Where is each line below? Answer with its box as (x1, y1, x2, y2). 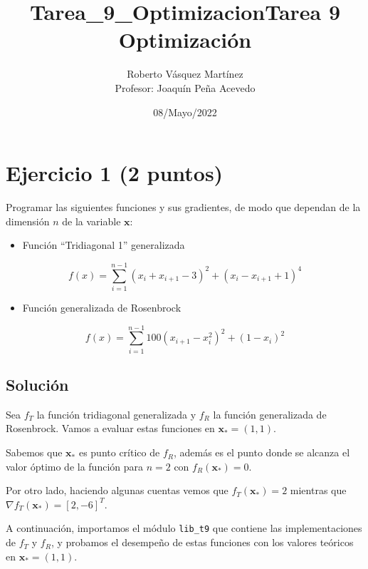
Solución (6, 374, 69, 396)
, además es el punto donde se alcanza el (173, 445, 350, 460)
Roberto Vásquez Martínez (127, 66, 243, 81)
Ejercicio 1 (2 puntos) (6, 158, 224, 188)
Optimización (118, 25, 252, 54)
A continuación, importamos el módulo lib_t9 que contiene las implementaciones (6, 521, 362, 535)
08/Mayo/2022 (153, 104, 217, 119)
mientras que (290, 483, 347, 498)
